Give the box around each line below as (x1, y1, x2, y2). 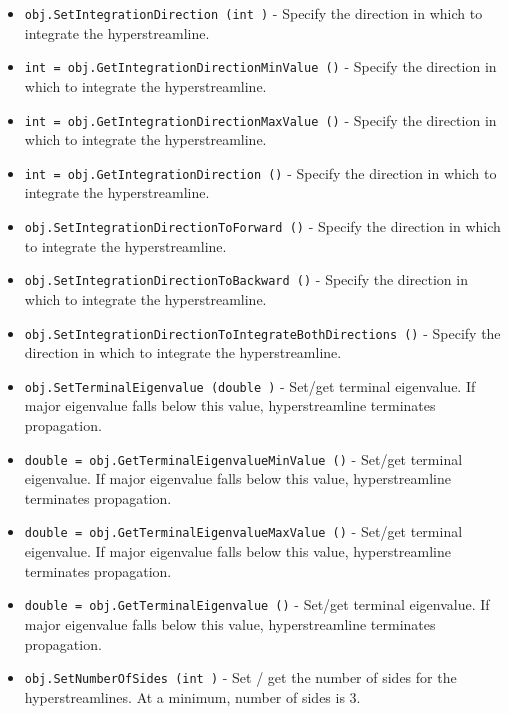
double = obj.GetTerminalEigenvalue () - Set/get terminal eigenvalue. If (24, 594, 490, 615)
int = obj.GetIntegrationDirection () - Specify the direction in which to (24, 162, 497, 183)
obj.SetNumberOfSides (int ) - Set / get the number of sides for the (24, 667, 457, 688)
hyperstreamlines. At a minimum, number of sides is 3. (24, 686, 361, 707)
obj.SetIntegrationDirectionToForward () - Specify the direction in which (24, 216, 501, 236)
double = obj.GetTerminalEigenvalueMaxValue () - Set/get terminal (24, 521, 463, 542)
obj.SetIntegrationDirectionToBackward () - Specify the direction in (24, 269, 468, 290)
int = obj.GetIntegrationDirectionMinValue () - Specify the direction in (24, 56, 497, 77)
